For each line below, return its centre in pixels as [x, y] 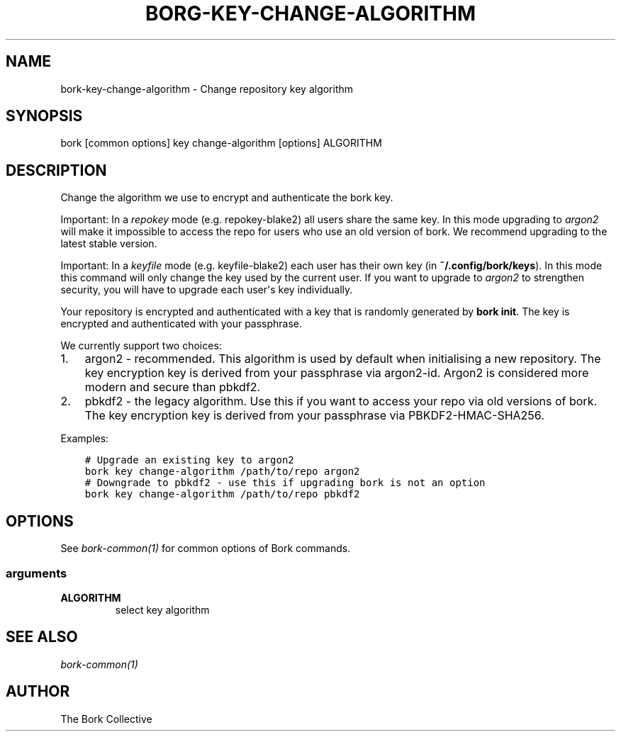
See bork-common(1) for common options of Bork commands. [206, 548]
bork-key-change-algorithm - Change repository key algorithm [207, 89]
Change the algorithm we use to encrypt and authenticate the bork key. [227, 198]
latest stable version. [109, 244]
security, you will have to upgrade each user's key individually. [207, 290]
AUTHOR [38, 692]
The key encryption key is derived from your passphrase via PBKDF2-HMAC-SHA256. [314, 416]
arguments [37, 573]
